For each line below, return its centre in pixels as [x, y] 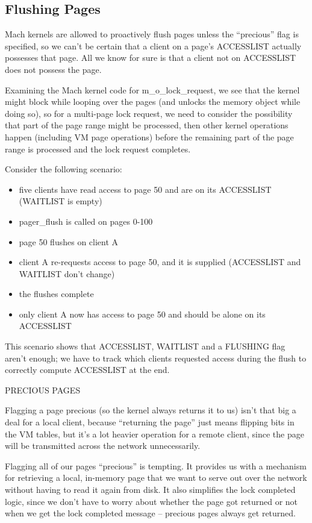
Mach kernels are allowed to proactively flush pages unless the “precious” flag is [152, 34]
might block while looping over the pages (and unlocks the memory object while [153, 102]
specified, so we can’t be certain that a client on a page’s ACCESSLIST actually [153, 45]
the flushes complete [56, 294]
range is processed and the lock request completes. [98, 149]
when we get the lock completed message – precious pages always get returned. [151, 513]
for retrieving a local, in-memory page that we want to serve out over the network [156, 478]
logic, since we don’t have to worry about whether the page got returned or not [151, 501]
